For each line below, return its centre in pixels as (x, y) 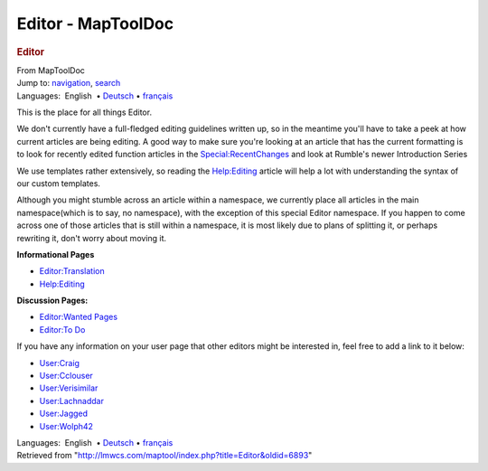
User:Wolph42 (66, 426)
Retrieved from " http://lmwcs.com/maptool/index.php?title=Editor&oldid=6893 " (164, 456)
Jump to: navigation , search (69, 83)
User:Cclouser (66, 376)
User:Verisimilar (69, 388)
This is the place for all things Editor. (84, 112)
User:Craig (60, 363)
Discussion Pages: (52, 301)
